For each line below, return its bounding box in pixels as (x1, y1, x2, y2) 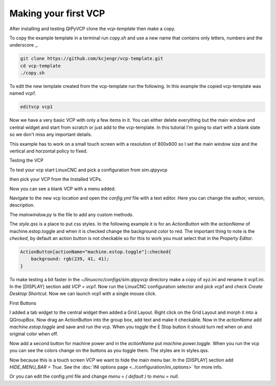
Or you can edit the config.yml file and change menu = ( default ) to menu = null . (9, 373, 179, 379)
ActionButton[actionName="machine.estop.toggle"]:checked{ (20, 248, 171, 255)
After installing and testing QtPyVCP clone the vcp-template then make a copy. (9, 26, 176, 32)
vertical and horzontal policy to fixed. (9, 148, 88, 154)
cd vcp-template (20, 63, 61, 69)
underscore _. (9, 42, 38, 48)
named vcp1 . (9, 90, 36, 97)
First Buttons (9, 300, 37, 306)
